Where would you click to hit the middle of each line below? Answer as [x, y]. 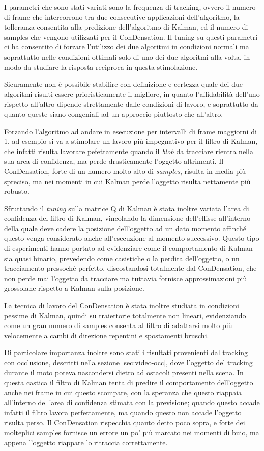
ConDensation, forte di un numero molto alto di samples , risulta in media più [125, 171]
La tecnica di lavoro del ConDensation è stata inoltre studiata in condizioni [122, 305]
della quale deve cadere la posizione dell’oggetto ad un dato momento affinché [125, 228]
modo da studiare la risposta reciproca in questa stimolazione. [101, 67]
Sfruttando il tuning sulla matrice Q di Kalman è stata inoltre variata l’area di [127, 208]
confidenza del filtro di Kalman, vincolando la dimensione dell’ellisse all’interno [127, 218]
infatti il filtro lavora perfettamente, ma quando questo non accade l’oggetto [123, 412]
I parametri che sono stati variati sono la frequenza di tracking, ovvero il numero [130, 7]
